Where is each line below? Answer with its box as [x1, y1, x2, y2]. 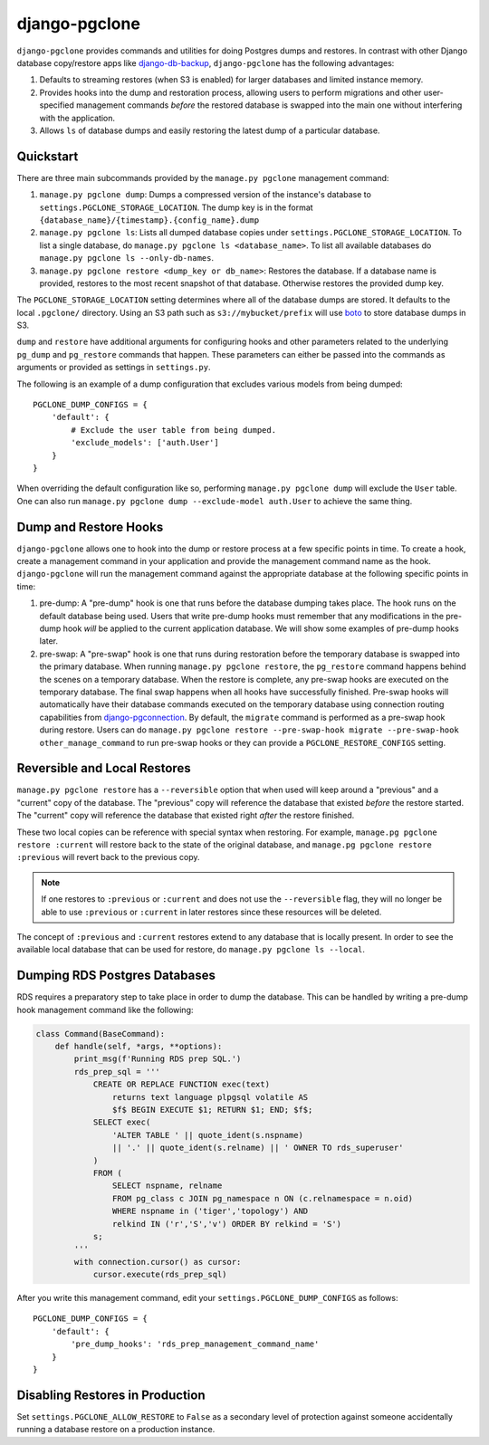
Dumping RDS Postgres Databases [16, 968, 216, 983]
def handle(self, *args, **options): [54, 1041, 223, 1052]
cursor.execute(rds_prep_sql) [92, 1269, 227, 1280]
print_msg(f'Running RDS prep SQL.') [73, 1054, 242, 1064]
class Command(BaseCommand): [35, 1029, 166, 1038]
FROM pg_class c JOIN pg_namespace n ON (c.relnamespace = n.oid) [111, 1193, 414, 1203]
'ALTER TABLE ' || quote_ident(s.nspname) [111, 1130, 303, 1140]
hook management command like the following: [16, 1004, 194, 1015]
